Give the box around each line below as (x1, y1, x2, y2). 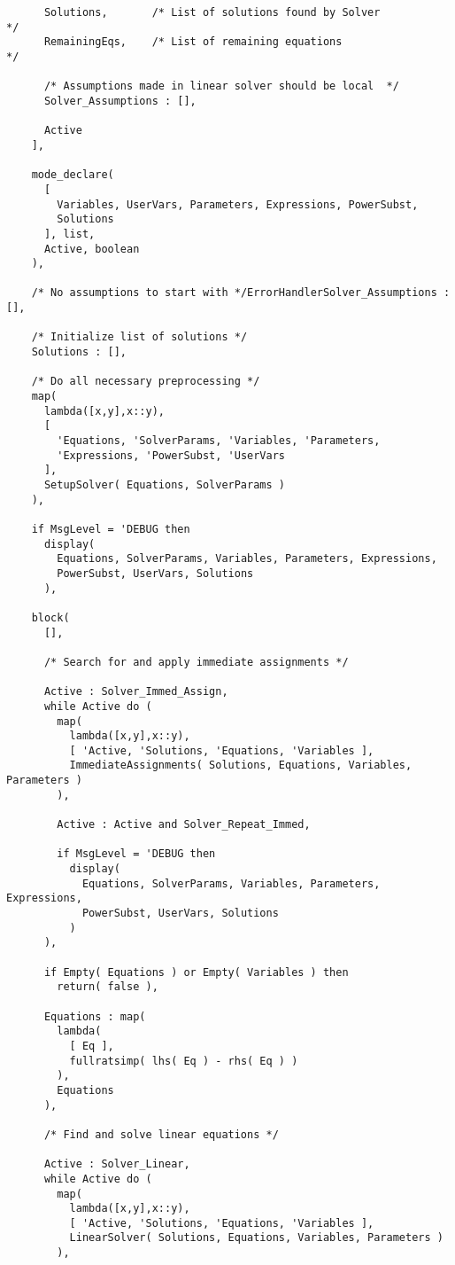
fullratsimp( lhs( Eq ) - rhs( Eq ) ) (69, 1054, 298, 1067)
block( (31, 611, 70, 624)
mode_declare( (31, 168, 114, 182)
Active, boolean (43, 242, 140, 255)
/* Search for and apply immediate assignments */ (43, 655, 349, 668)
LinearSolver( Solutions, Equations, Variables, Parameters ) (69, 1231, 443, 1245)
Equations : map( (43, 1010, 146, 1023)
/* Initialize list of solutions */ (31, 331, 248, 344)
